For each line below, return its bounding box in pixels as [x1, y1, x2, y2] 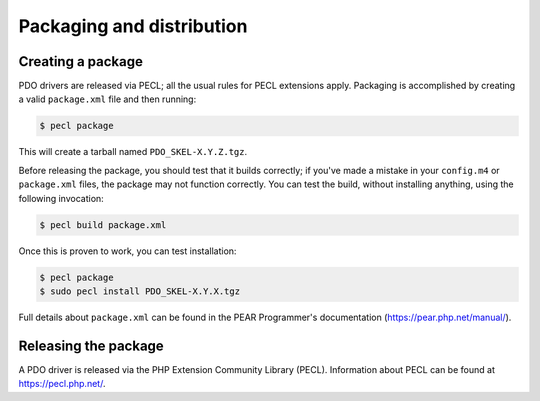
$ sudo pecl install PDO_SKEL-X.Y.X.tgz [39, 285, 240, 297]
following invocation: [18, 192, 104, 204]
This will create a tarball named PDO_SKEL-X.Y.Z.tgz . [18, 146, 248, 158]
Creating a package [18, 53, 144, 70]
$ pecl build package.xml [39, 219, 167, 230]
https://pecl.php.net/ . [18, 378, 106, 390]
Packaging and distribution [18, 15, 248, 37]
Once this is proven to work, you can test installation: [18, 245, 237, 257]
